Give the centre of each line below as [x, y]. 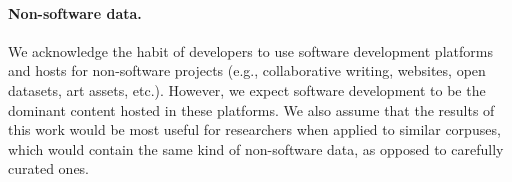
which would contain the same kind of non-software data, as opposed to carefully [256, 148]
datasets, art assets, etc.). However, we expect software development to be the [247, 89]
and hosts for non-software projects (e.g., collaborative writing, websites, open [247, 70]
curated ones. [49, 168]
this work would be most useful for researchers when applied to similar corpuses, [254, 129]
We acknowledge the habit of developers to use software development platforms [250, 50]
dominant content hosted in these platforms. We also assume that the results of [251, 109]
